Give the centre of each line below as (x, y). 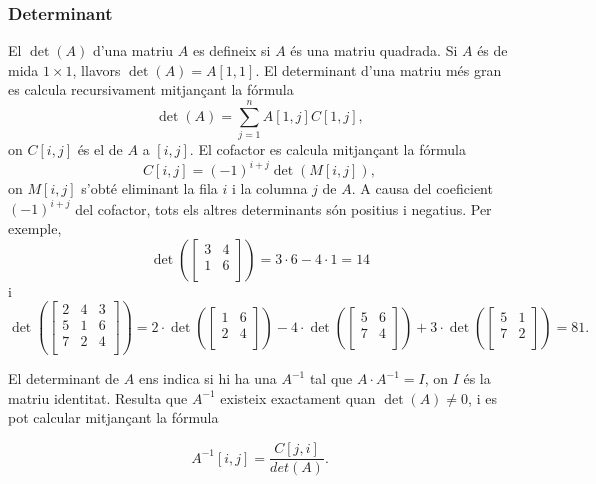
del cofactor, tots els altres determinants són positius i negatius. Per (283, 208)
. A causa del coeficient (422, 188)
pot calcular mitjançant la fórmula (113, 417)
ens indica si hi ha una (207, 378)
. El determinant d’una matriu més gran (378, 69)
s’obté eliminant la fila (149, 188)
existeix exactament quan (298, 397)
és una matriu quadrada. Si (374, 50)
